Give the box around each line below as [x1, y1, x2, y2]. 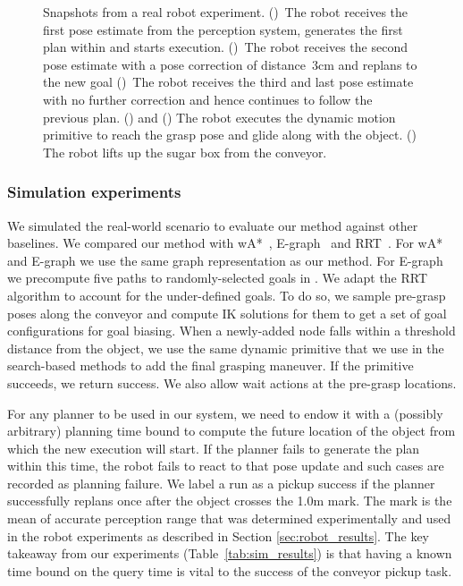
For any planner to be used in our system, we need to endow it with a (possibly [7, 403, 443, 422]
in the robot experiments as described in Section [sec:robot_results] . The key [7, 526, 429, 545]
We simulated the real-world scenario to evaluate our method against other [7, 216, 418, 234]
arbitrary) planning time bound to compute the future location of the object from [7, 421, 456, 440]
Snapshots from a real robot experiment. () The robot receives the [43, 3, 408, 21]
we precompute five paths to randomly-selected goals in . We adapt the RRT [7, 268, 428, 287]
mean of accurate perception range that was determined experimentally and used [7, 509, 451, 528]
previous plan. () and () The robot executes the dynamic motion [43, 107, 396, 126]
